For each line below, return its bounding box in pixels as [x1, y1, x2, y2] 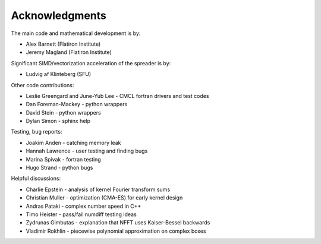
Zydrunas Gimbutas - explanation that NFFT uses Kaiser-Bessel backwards [26, 219, 210, 226]
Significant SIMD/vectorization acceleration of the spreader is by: [11, 59, 171, 66]
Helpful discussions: [11, 175, 61, 182]
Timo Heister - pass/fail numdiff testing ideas [26, 211, 137, 218]
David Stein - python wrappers [26, 109, 101, 116]
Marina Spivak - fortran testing [26, 156, 101, 163]
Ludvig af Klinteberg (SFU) [26, 71, 92, 78]
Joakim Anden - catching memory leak [26, 139, 121, 146]
